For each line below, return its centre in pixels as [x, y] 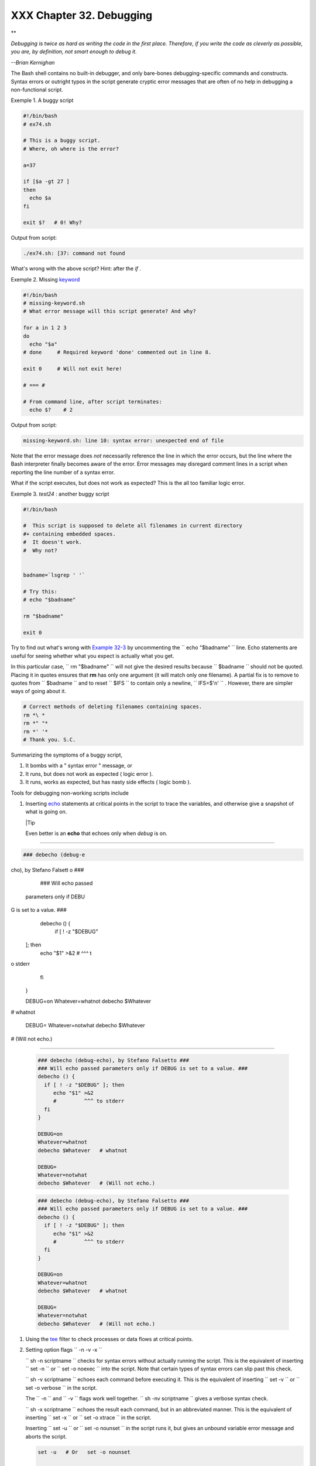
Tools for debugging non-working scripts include [70, 793]
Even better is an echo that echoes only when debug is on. [97, 833]
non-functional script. [37, 89]
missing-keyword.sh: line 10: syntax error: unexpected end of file [123, 441]
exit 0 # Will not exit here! [73, 369]
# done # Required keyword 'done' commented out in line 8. [117, 352]
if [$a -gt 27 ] [47, 181]
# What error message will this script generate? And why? [109, 311]
